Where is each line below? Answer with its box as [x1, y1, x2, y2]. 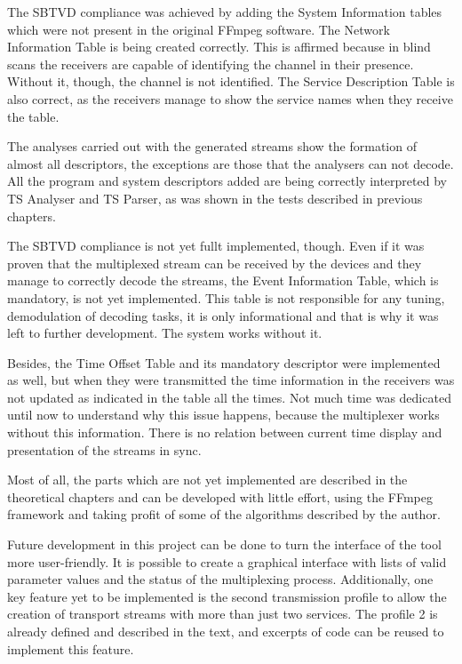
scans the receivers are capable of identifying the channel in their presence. [7, 54, 414, 73]
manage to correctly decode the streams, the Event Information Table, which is [7, 271, 439, 290]
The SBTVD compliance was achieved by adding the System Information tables [7, 3, 442, 20]
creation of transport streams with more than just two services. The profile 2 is [7, 604, 438, 623]
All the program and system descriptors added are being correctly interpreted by [7, 172, 447, 190]
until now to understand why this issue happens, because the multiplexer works [7, 405, 440, 424]
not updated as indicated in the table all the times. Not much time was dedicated [7, 388, 451, 406]
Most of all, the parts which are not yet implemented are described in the [7, 470, 408, 489]
